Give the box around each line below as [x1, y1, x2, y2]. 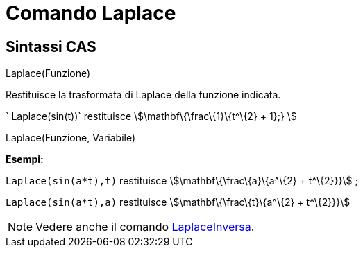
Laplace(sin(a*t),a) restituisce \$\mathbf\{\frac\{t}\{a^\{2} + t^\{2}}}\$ [6, 196, 351, 209]
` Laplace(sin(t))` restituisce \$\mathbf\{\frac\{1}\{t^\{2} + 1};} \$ [6, 110, 297, 123]
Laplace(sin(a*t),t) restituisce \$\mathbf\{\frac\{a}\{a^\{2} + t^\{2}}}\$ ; [6, 175, 358, 187]
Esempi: [6, 153, 44, 166]
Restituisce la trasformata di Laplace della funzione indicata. [6, 89, 281, 101]
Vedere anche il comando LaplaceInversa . [35, 220, 255, 234]
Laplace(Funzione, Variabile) [6, 132, 136, 144]
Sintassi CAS [6, 37, 96, 55]
